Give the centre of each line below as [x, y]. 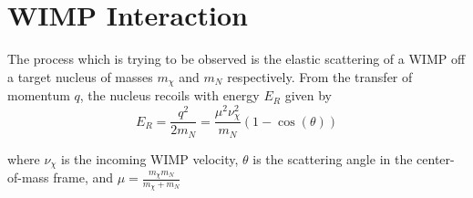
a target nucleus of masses [80, 76]
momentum [39, 95]
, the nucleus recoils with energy [170, 95]
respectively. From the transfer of [320, 76]
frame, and [83, 177]
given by [308, 95]
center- [436, 158]
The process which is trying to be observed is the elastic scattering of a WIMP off [236, 59]
